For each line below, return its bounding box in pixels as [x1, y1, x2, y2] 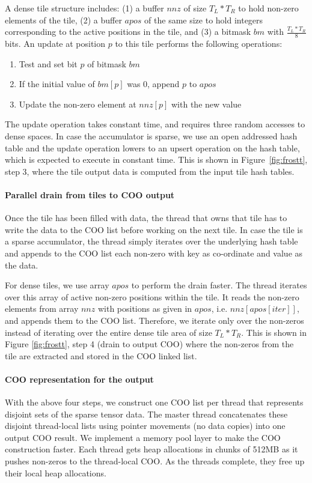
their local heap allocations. [5, 466, 106, 479]
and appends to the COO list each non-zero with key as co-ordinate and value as [5, 246, 303, 259]
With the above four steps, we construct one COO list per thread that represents [5, 396, 304, 409]
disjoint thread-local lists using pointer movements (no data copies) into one [5, 419, 286, 432]
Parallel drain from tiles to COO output [5, 188, 175, 201]
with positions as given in [97, 302, 192, 315]
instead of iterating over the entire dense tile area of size [5, 326, 212, 338]
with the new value [171, 97, 242, 110]
